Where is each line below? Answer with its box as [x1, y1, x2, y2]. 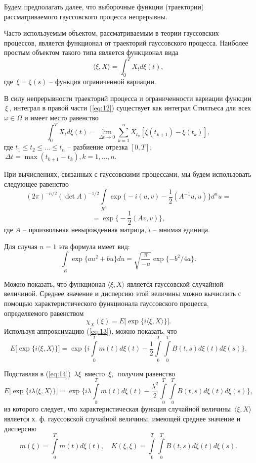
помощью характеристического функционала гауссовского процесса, [4, 298, 209, 308]
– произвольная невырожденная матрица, [23, 224, 146, 235]
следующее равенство [4, 178, 69, 189]
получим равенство [118, 368, 175, 378]
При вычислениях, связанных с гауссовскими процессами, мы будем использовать [4, 169, 252, 179]
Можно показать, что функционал [4, 278, 105, 289]
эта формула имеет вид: [58, 241, 130, 251]
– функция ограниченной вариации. [49, 76, 156, 87]
